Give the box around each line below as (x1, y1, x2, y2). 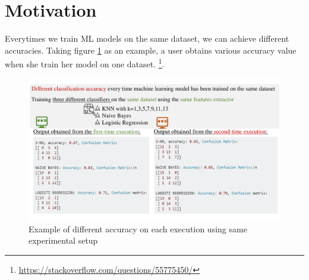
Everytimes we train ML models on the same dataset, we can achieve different (5, 32, 289, 45)
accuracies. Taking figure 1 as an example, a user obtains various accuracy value (5, 43, 297, 56)
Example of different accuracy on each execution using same (29, 222, 247, 235)
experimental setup (29, 234, 98, 247)
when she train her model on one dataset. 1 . (5, 56, 165, 70)
